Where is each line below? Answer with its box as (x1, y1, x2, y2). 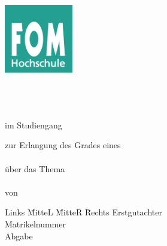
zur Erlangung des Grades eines (5, 139, 121, 151)
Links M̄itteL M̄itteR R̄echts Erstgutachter (5, 206, 162, 218)
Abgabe (5, 229, 33, 242)
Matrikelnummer (5, 217, 66, 230)
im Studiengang (5, 118, 62, 131)
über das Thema (5, 162, 65, 175)
